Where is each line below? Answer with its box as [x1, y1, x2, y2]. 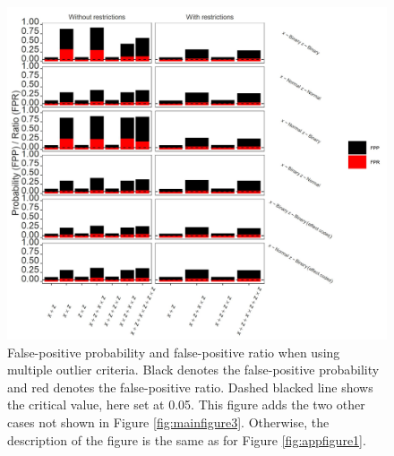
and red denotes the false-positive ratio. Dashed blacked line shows [7, 377, 373, 396]
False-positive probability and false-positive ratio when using [7, 342, 340, 361]
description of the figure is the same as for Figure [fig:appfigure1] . [7, 430, 366, 449]
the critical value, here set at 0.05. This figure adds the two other [7, 395, 365, 414]
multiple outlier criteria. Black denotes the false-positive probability [7, 360, 380, 379]
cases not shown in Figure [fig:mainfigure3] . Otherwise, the [7, 412, 330, 431]
